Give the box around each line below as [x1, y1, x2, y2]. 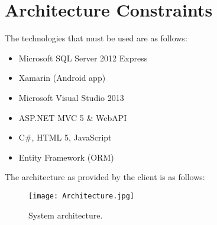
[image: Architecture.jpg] [28, 191, 134, 200]
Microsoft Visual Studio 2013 [18, 91, 124, 103]
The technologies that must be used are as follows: [5, 32, 187, 44]
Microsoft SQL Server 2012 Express [18, 51, 148, 64]
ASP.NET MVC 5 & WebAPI [18, 111, 127, 123]
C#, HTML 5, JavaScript [18, 131, 112, 144]
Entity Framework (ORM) [18, 151, 114, 163]
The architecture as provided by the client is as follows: [5, 171, 205, 183]
